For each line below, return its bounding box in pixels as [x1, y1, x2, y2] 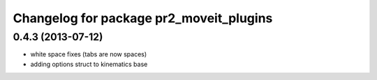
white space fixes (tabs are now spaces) [30, 50, 147, 58]
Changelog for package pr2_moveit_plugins [13, 10, 273, 26]
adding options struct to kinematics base [30, 60, 148, 68]
